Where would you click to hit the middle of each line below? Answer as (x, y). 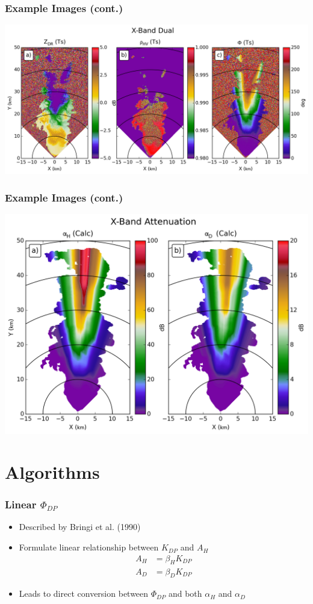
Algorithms (52, 472)
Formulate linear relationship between (89, 547)
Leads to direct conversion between (84, 593)
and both (185, 593)
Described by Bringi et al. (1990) (80, 527)
